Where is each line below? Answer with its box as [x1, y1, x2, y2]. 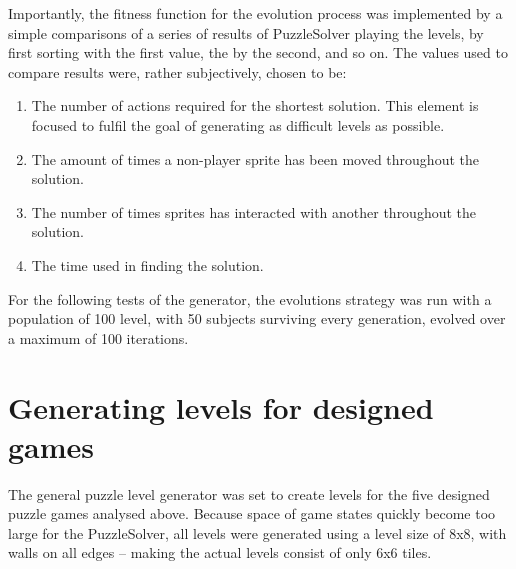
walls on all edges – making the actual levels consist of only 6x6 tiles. [8, 542, 432, 563]
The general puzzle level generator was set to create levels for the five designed [8, 483, 490, 504]
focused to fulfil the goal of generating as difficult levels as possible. [31, 114, 445, 135]
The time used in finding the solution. [31, 254, 264, 275]
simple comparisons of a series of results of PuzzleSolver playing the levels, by [8, 22, 484, 43]
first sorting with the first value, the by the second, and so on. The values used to [8, 42, 508, 63]
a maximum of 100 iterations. [8, 327, 189, 348]
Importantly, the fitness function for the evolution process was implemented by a [8, 3, 503, 23]
